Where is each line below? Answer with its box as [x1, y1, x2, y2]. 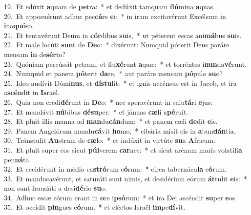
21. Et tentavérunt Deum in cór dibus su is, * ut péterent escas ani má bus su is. [4, 30, 242, 40]
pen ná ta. [4, 154, 31, 164]
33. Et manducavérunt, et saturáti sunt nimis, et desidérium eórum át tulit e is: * [4, 173, 247, 183]
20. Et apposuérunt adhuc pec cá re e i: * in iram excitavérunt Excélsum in [4, 11, 226, 21]
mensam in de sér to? [4, 49, 66, 59]
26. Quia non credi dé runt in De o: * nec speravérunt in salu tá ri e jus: [4, 97, 213, 107]
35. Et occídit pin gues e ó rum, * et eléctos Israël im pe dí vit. [4, 202, 186, 212]
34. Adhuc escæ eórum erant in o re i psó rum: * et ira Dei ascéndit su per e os [4, 192, 235, 202]
